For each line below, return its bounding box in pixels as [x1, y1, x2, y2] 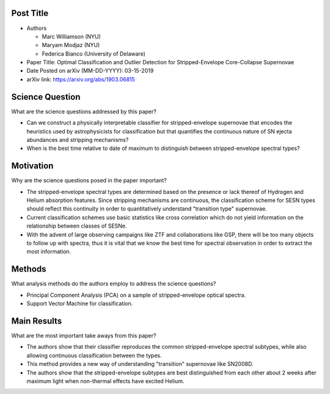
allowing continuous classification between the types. [26, 352, 162, 359]
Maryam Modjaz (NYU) [42, 42, 100, 49]
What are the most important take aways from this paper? [11, 332, 156, 339]
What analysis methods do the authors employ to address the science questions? [11, 280, 216, 288]
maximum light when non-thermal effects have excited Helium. [26, 377, 185, 385]
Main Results [11, 316, 62, 326]
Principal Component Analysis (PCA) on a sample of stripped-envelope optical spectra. [26, 291, 246, 299]
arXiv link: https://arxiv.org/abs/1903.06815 [26, 75, 136, 83]
